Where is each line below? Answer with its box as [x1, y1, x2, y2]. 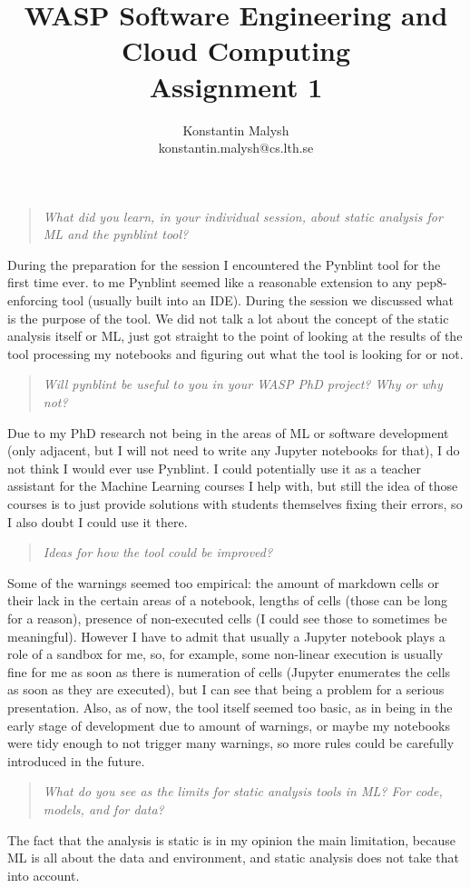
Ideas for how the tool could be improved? [43, 543, 273, 562]
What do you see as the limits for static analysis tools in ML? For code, [43, 782, 443, 801]
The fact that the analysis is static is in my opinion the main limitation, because [7, 830, 455, 849]
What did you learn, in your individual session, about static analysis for [43, 206, 443, 225]
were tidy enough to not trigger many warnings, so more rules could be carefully [7, 733, 455, 753]
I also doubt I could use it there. [7, 512, 188, 531]
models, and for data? [43, 799, 164, 818]
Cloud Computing [121, 32, 351, 69]
